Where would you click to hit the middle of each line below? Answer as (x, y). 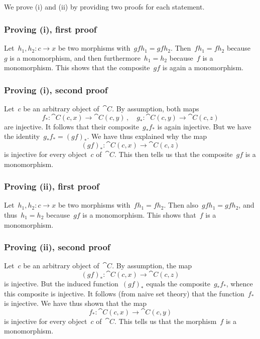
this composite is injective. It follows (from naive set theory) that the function (124, 293)
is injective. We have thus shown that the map (76, 303)
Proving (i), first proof (50, 29)
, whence (239, 283)
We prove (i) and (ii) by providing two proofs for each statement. (104, 7)
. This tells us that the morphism (166, 321)
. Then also (181, 205)
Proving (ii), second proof (57, 247)
